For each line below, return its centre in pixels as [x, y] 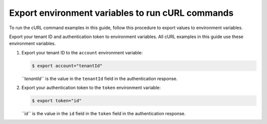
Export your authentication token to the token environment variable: [91, 88]
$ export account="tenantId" [67, 66]
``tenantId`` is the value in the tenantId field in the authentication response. [100, 79]
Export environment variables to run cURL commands [121, 13]
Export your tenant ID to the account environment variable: [82, 52]
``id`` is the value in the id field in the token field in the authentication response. [104, 114]
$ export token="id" [57, 101]
